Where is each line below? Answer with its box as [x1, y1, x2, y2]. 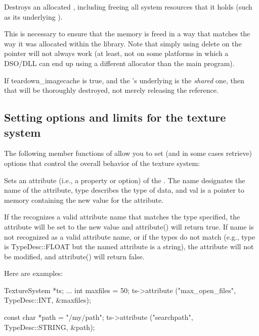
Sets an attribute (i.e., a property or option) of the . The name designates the [4, 175, 245, 185]
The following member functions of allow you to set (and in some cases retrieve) [4, 148, 252, 158]
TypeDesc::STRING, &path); [4, 321, 95, 332]
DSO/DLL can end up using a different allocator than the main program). [4, 58, 235, 68]
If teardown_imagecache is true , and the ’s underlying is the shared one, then [4, 75, 244, 85]
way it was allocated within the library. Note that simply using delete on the [4, 38, 242, 48]
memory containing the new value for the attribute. [4, 194, 164, 205]
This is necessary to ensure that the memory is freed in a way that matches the [4, 28, 250, 39]
